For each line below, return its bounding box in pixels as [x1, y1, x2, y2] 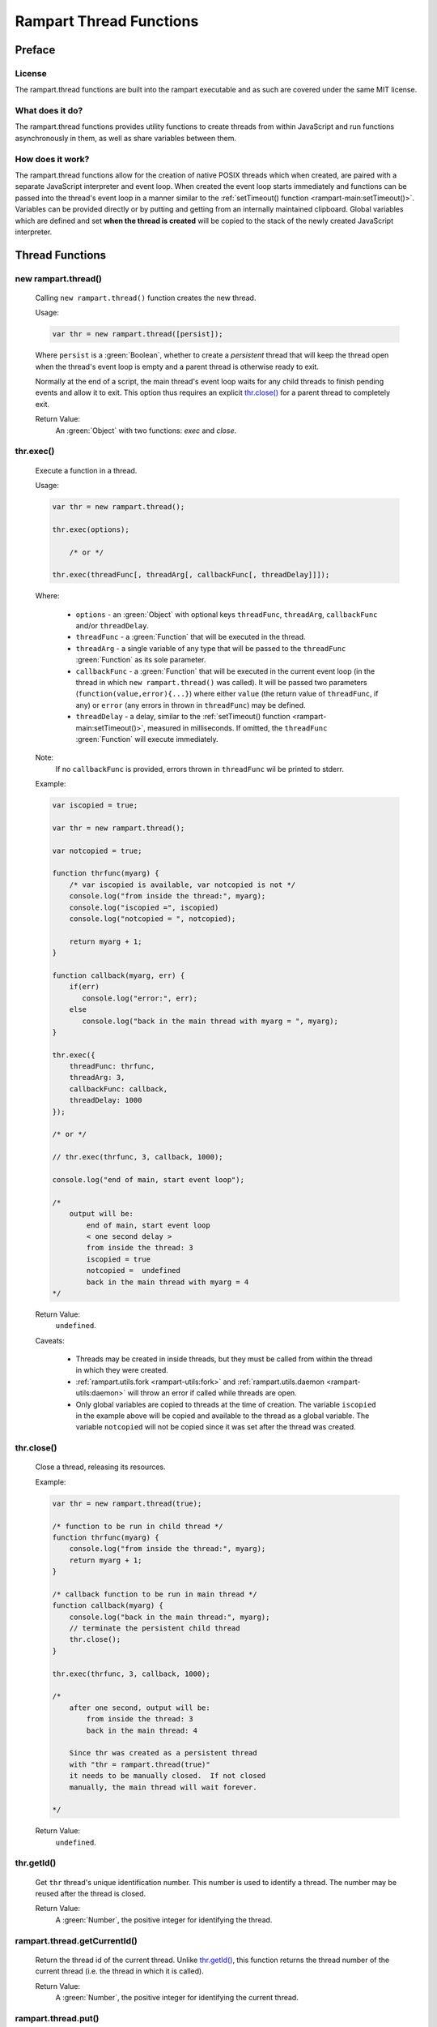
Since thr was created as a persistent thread [69, 1748, 258, 1758]
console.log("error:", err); [82, 993, 198, 1003]
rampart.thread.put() [15, 2012, 100, 2024]
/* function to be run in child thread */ [52, 1521, 223, 1531]
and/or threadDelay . [75, 621, 150, 631]
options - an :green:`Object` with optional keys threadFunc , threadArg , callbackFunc [75, 609, 378, 619]
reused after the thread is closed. [35, 1889, 146, 1898]
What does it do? [15, 105, 83, 117]
